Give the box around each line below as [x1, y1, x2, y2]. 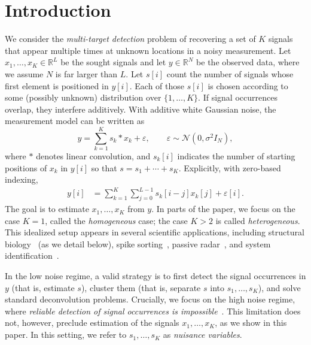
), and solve [258, 281, 301, 293]
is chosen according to [208, 79, 288, 92]
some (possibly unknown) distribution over [5, 91, 161, 104]
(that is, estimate [11, 281, 75, 293]
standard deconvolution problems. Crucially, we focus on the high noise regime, [5, 293, 295, 305]
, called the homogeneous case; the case [45, 214, 188, 226]
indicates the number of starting [177, 150, 295, 162]
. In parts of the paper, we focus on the [151, 202, 295, 215]
